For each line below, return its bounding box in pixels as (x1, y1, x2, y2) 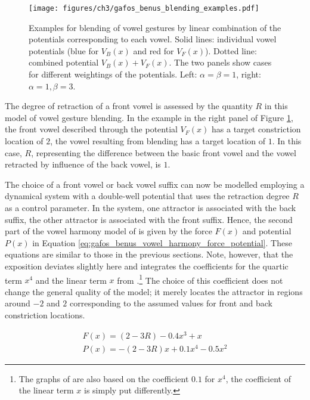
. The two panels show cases (169, 56, 272, 69)
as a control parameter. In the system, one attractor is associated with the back (5, 201, 296, 213)
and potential (242, 225, 292, 237)
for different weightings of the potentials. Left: (29, 68, 197, 80)
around (5, 297, 30, 309)
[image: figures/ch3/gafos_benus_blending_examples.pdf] (29, 4, 259, 13)
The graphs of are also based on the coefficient (18, 372, 189, 385)
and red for (133, 44, 174, 57)
